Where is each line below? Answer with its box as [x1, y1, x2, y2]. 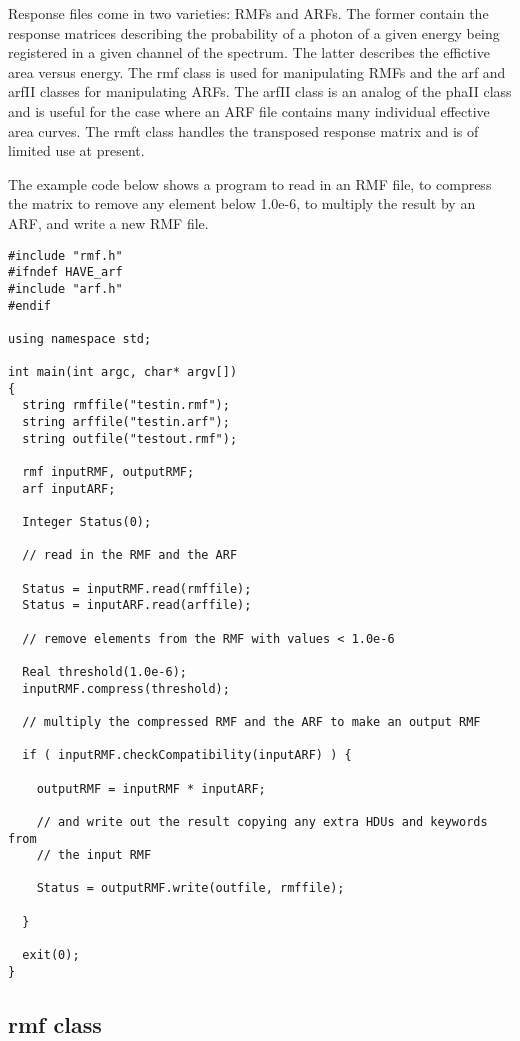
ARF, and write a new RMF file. [8, 212, 209, 233]
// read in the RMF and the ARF [22, 548, 238, 563]
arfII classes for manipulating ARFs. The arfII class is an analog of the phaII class [8, 81, 512, 102]
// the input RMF [36, 848, 152, 863]
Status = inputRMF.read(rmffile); [22, 581, 252, 596]
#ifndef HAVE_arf [8, 265, 123, 280]
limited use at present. [8, 140, 145, 161]
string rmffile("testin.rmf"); [22, 398, 230, 413]
